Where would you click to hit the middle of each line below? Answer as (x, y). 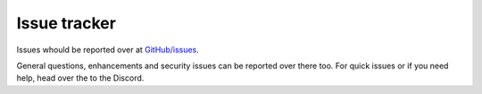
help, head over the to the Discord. (80, 78)
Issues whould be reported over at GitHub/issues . (108, 50)
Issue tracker (66, 23)
